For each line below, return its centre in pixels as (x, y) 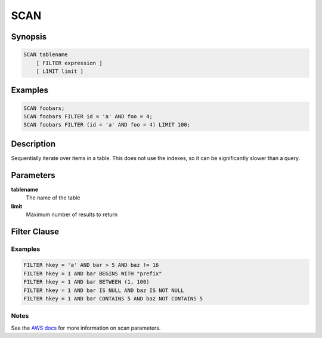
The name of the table (53, 198)
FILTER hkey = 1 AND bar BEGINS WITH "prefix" (93, 274)
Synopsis (29, 37)
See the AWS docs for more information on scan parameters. (86, 328)
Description (33, 144)
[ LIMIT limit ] (60, 71)
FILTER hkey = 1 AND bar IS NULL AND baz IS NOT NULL (104, 290)
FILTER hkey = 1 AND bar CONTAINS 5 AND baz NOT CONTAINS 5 (113, 299)
